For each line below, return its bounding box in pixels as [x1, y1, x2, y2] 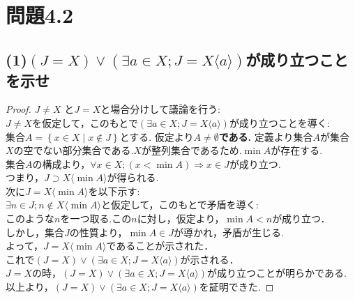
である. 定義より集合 [218, 129, 313, 144]
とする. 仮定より [119, 129, 194, 144]
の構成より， [32, 156, 91, 171]
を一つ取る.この [60, 211, 132, 226]
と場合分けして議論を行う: [100, 102, 220, 116]
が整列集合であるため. [141, 143, 242, 158]
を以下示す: [88, 183, 140, 198]
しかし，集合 [6, 224, 64, 239]
